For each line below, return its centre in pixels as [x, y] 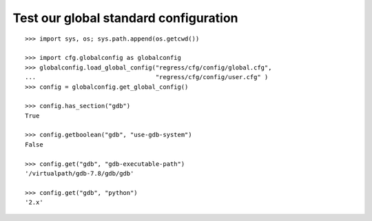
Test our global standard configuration [125, 18]
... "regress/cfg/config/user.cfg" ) [147, 77]
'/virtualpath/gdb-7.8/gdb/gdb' [80, 173]
